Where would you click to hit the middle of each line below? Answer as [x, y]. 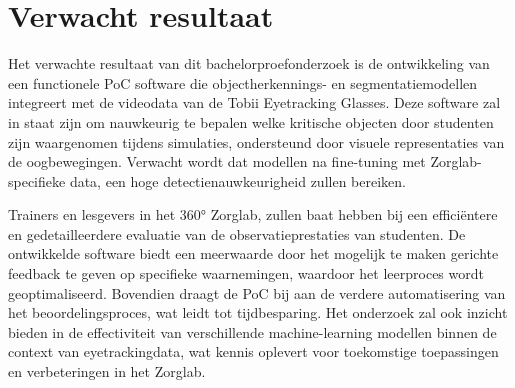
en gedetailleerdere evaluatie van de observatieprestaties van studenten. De [237, 233]
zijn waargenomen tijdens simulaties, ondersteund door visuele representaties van [256, 141]
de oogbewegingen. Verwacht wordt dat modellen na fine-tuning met [217, 161]
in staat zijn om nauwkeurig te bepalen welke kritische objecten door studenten [251, 121]
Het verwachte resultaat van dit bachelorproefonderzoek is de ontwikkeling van [249, 63]
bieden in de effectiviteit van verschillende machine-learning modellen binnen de [252, 331]
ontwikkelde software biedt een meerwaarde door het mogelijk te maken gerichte [253, 253]
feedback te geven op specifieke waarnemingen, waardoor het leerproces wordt [246, 273]
